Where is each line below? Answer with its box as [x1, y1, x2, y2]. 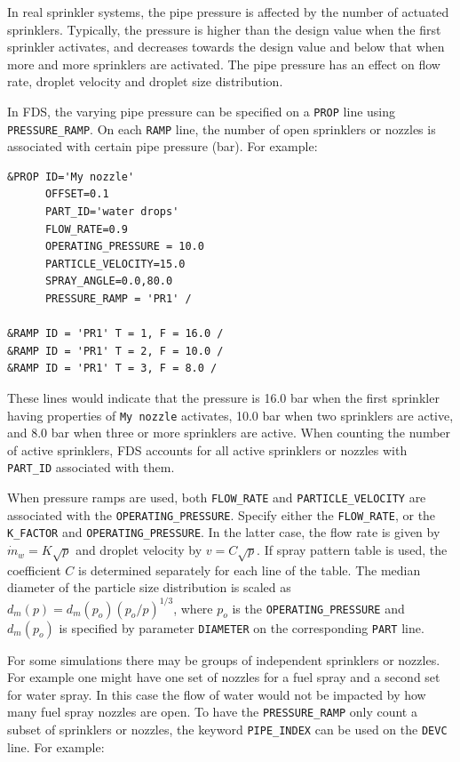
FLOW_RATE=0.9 [44, 222, 129, 236]
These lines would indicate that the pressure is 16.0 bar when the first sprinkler [7, 389, 440, 406]
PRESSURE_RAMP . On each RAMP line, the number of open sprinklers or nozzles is [7, 119, 436, 138]
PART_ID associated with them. [7, 458, 175, 477]
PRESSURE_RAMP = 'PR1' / [44, 293, 192, 306]
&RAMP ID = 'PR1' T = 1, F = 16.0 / [7, 327, 224, 341]
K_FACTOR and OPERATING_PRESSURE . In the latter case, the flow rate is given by [7, 523, 440, 541]
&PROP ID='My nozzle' [7, 170, 135, 183]
